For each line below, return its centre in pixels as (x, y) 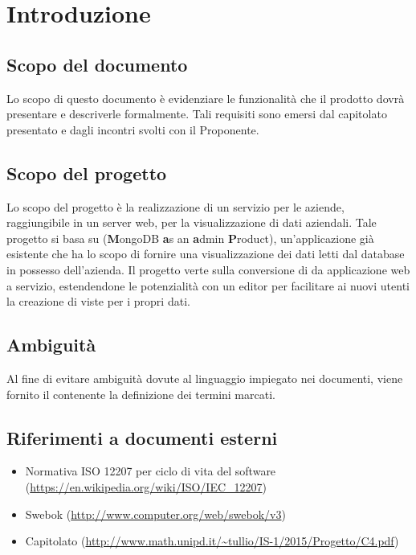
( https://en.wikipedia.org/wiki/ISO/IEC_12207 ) (146, 486)
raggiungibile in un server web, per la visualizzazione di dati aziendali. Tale (192, 222)
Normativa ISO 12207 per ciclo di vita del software (151, 471)
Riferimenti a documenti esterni (142, 437)
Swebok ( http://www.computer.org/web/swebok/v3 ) (155, 514)
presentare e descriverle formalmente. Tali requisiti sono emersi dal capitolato (197, 114)
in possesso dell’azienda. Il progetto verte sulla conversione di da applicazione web (208, 269)
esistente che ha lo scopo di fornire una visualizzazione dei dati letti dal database (206, 254)
